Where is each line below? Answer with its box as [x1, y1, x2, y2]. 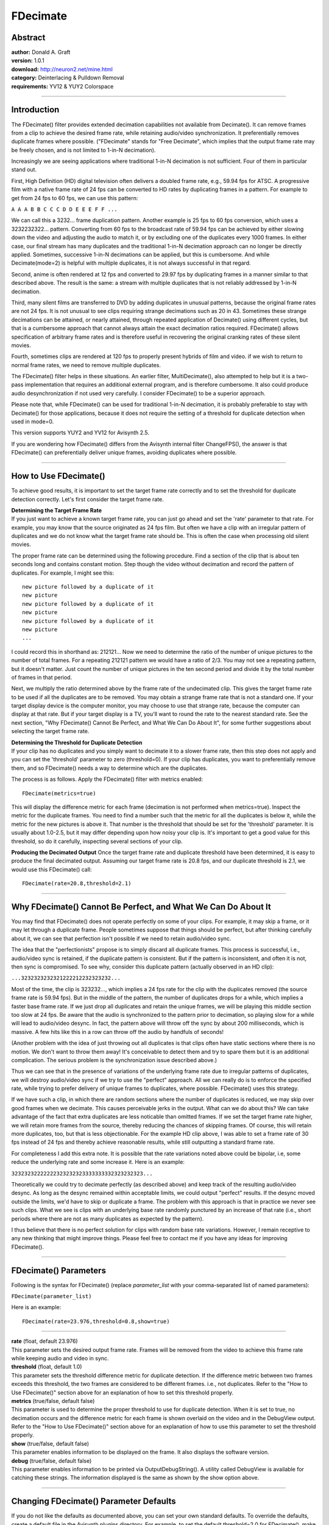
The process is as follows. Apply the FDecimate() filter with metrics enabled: [11, 775, 203, 783]
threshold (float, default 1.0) [11, 1363, 82, 1371]
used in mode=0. [11, 418, 54, 425]
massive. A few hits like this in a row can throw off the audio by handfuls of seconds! [11, 1028, 224, 1035]
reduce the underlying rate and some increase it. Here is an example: [11, 1158, 185, 1166]
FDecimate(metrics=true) [22, 790, 96, 797]
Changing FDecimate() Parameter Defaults [11, 1496, 176, 1507]
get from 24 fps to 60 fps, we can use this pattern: [11, 194, 138, 201]
